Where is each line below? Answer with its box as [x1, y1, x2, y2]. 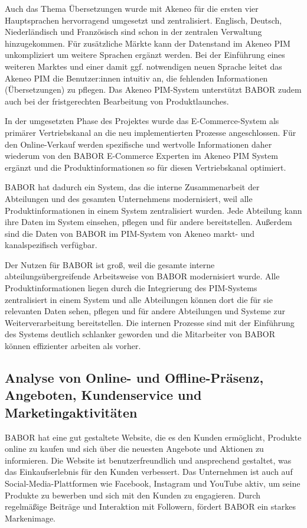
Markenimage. [5, 511, 55, 524]
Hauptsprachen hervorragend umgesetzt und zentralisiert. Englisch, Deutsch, [5, 14, 282, 26]
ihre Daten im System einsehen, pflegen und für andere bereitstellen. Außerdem [5, 216, 292, 228]
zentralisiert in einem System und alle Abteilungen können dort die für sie [5, 293, 273, 305]
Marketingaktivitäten [5, 403, 138, 421]
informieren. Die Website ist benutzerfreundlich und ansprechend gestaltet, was [5, 454, 292, 466]
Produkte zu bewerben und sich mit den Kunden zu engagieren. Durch [5, 488, 261, 501]
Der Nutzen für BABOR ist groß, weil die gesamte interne [5, 258, 215, 270]
